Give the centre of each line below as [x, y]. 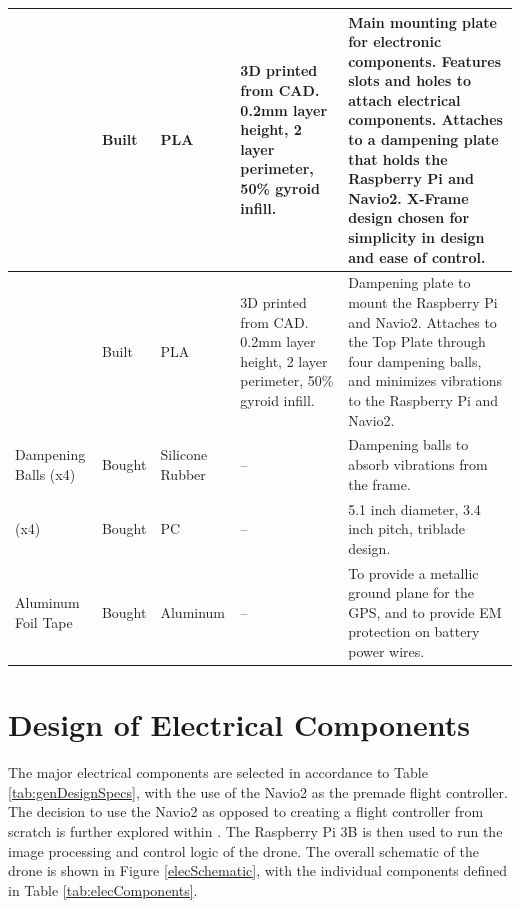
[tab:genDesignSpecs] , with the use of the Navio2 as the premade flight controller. [258, 791]
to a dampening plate [423, 139]
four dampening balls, [415, 360]
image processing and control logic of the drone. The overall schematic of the [243, 850]
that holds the [398, 158]
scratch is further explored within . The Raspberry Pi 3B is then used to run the [255, 830]
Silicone [184, 454]
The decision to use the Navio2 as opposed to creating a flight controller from [246, 811]
